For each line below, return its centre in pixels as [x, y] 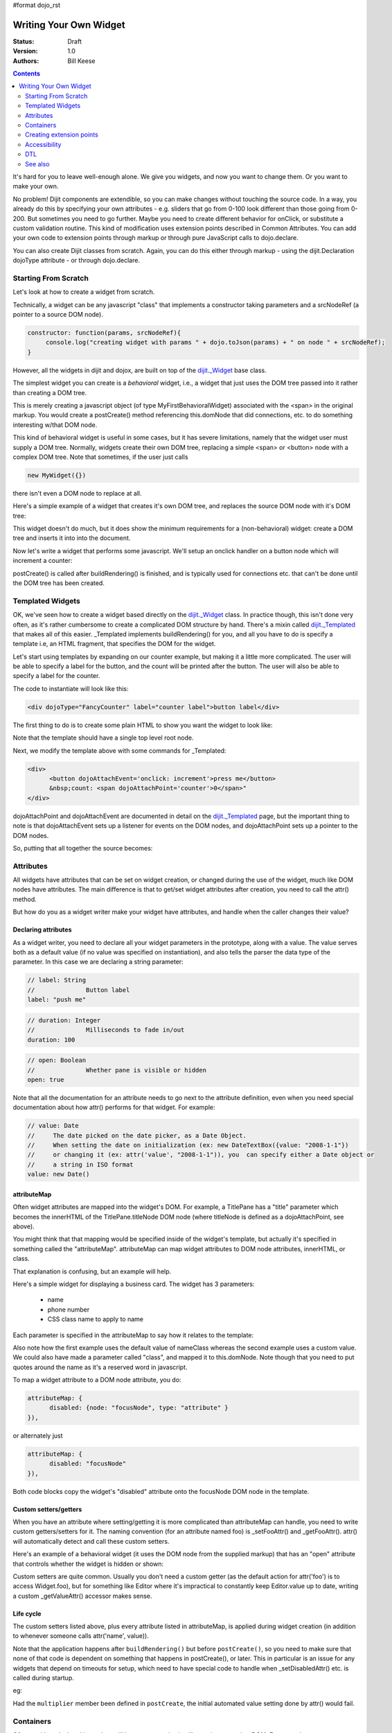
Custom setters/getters [47, 1509]
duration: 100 [51, 1039]
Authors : [26, 61]
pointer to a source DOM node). [58, 315]
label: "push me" [57, 1000]
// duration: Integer [64, 1020]
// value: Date [53, 1126]
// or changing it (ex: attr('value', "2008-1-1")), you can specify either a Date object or [201, 1155]
